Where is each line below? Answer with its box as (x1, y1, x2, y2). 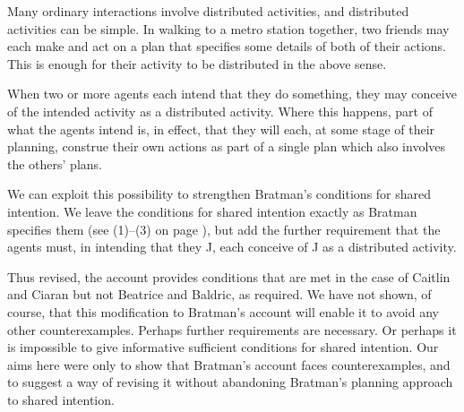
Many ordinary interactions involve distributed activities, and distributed (7, 2, 409, 20)
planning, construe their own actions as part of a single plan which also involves (7, 137, 446, 156)
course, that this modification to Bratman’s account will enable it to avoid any (7, 302, 439, 321)
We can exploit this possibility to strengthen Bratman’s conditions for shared (7, 185, 432, 203)
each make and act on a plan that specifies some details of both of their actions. (7, 37, 446, 56)
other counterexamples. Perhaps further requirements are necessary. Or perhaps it (7, 320, 457, 339)
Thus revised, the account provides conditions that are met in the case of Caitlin (7, 267, 451, 286)
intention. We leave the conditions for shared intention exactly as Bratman (7, 202, 417, 220)
